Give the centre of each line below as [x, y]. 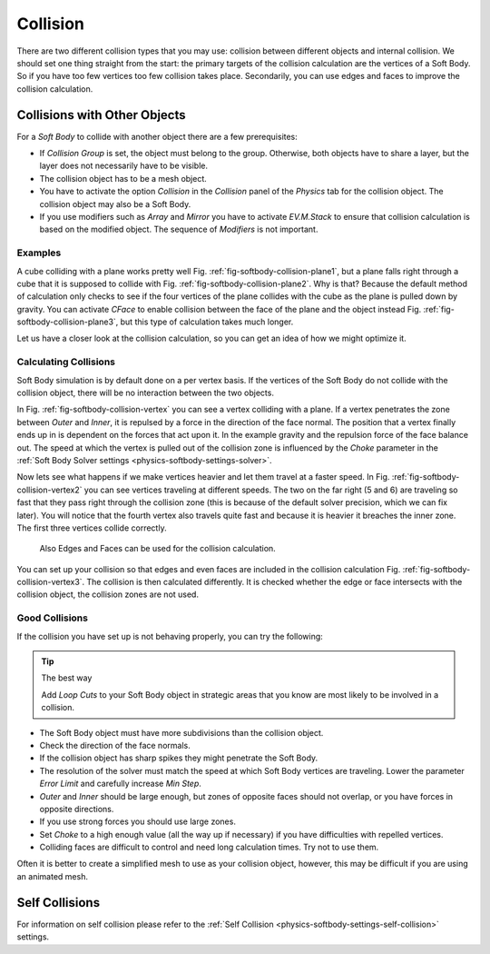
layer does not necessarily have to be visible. [124, 166]
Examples [39, 253]
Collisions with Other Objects [101, 115]
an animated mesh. [52, 876]
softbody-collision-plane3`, [68, 322]
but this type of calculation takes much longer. [207, 322]
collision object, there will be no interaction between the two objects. [145, 393]
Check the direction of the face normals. [115, 745]
